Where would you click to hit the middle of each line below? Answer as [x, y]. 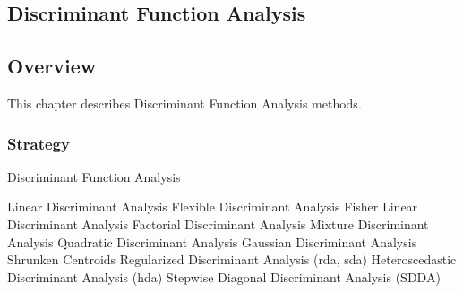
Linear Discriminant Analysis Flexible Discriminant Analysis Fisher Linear [213, 207]
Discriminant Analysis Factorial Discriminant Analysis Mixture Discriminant [218, 224]
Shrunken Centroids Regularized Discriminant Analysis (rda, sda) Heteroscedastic [232, 259]
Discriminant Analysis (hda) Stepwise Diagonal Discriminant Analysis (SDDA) [224, 276]
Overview [52, 66]
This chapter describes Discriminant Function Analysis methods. [184, 103]
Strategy [39, 143]
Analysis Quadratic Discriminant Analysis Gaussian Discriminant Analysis [212, 241]
